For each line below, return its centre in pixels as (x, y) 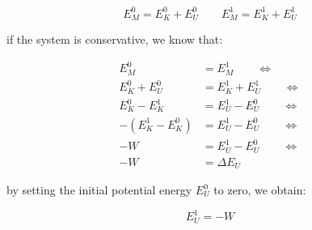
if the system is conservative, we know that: (115, 38)
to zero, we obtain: (260, 190)
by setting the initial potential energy (99, 190)
